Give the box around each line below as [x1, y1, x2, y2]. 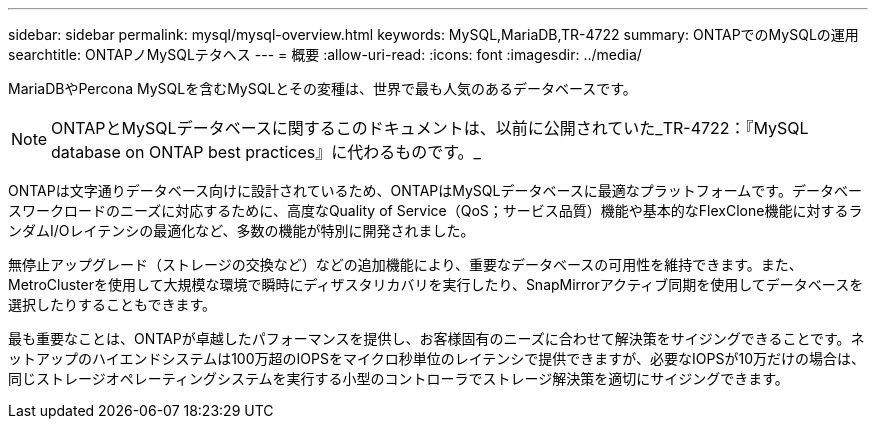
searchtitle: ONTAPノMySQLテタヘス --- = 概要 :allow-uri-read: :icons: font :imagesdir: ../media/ [8, 46, 642, 63]
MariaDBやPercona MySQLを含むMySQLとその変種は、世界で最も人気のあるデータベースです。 [8, 80, 637, 97]
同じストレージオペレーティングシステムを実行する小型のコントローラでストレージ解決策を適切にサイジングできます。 [8, 370, 789, 387]
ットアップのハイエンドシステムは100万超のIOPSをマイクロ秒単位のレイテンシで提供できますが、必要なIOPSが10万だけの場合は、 [8, 350, 865, 367]
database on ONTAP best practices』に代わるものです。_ [51, 142, 481, 162]
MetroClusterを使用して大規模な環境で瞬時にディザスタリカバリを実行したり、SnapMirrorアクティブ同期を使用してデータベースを [8, 276, 864, 293]
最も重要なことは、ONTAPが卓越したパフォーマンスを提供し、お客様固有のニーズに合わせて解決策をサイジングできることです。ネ [8, 330, 865, 347]
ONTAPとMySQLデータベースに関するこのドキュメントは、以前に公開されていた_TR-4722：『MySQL [51, 118, 809, 138]
